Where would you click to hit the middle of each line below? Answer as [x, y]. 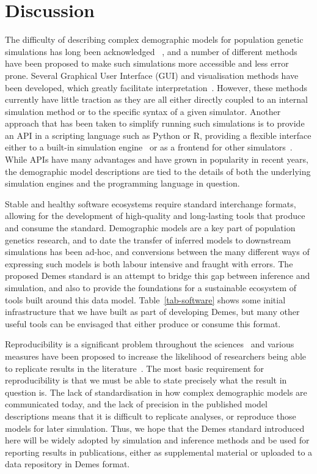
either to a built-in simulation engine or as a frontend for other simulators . [149, 147]
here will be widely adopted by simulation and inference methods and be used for [157, 440]
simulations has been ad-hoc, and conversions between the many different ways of [157, 252]
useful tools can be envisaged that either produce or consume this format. [143, 323]
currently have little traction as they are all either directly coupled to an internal [156, 99]
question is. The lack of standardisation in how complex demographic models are [156, 392]
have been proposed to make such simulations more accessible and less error [147, 63]
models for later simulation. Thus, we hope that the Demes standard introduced [155, 428]
